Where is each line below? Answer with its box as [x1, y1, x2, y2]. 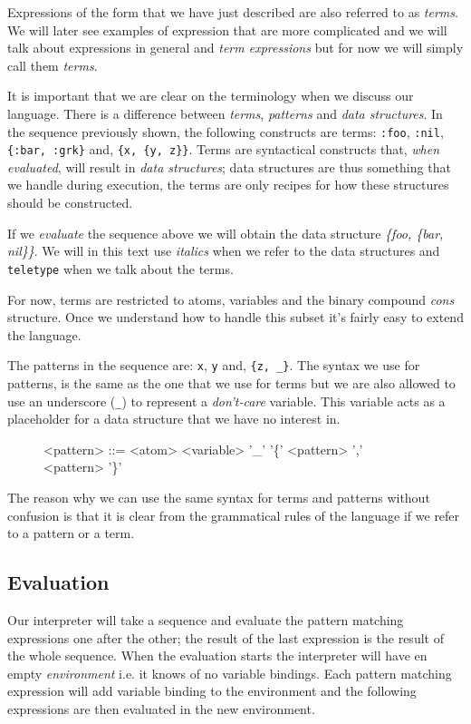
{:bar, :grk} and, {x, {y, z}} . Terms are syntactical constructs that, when [7, 140, 440, 159]
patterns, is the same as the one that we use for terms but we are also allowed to [7, 373, 456, 392]
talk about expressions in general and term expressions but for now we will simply [7, 38, 464, 57]
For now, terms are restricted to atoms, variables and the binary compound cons [7, 289, 455, 308]
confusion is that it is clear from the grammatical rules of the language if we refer [7, 505, 460, 524]
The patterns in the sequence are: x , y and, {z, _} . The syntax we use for [7, 356, 420, 375]
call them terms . [7, 55, 98, 74]
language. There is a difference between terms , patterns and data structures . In [7, 103, 443, 122]
